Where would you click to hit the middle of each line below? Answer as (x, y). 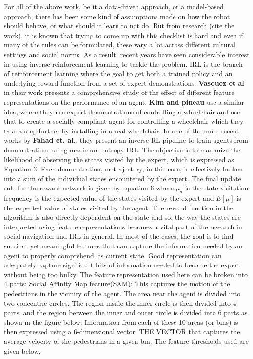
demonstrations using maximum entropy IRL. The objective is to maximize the (122, 149)
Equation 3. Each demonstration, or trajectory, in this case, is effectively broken (124, 169)
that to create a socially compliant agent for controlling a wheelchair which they (124, 121)
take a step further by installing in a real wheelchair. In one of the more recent (122, 130)
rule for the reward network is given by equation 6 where (89, 188)
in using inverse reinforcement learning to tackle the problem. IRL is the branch (123, 64)
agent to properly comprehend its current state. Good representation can (113, 255)
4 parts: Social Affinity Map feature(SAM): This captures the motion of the (117, 284)
